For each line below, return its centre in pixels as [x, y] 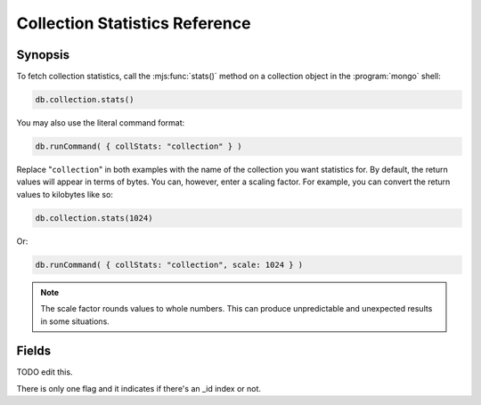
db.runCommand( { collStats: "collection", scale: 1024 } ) [169, 264]
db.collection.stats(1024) [94, 218]
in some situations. [75, 321]
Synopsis [43, 55]
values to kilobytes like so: [65, 194]
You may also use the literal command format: [101, 123]
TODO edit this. [45, 372]
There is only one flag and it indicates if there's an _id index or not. [139, 388]
